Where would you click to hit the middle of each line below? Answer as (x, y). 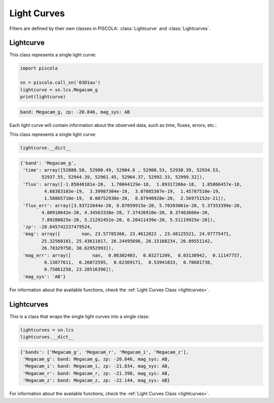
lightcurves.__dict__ (47, 337)
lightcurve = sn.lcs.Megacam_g (59, 90)
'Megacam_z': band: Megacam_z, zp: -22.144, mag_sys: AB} (96, 380)
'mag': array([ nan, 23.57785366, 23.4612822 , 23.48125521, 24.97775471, (127, 234)
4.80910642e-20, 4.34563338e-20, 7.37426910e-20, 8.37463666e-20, (126, 213)
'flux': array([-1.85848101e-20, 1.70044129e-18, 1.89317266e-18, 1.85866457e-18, (133, 184)
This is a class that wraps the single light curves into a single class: (79, 316)
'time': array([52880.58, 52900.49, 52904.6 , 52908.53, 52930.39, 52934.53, (122, 170)
